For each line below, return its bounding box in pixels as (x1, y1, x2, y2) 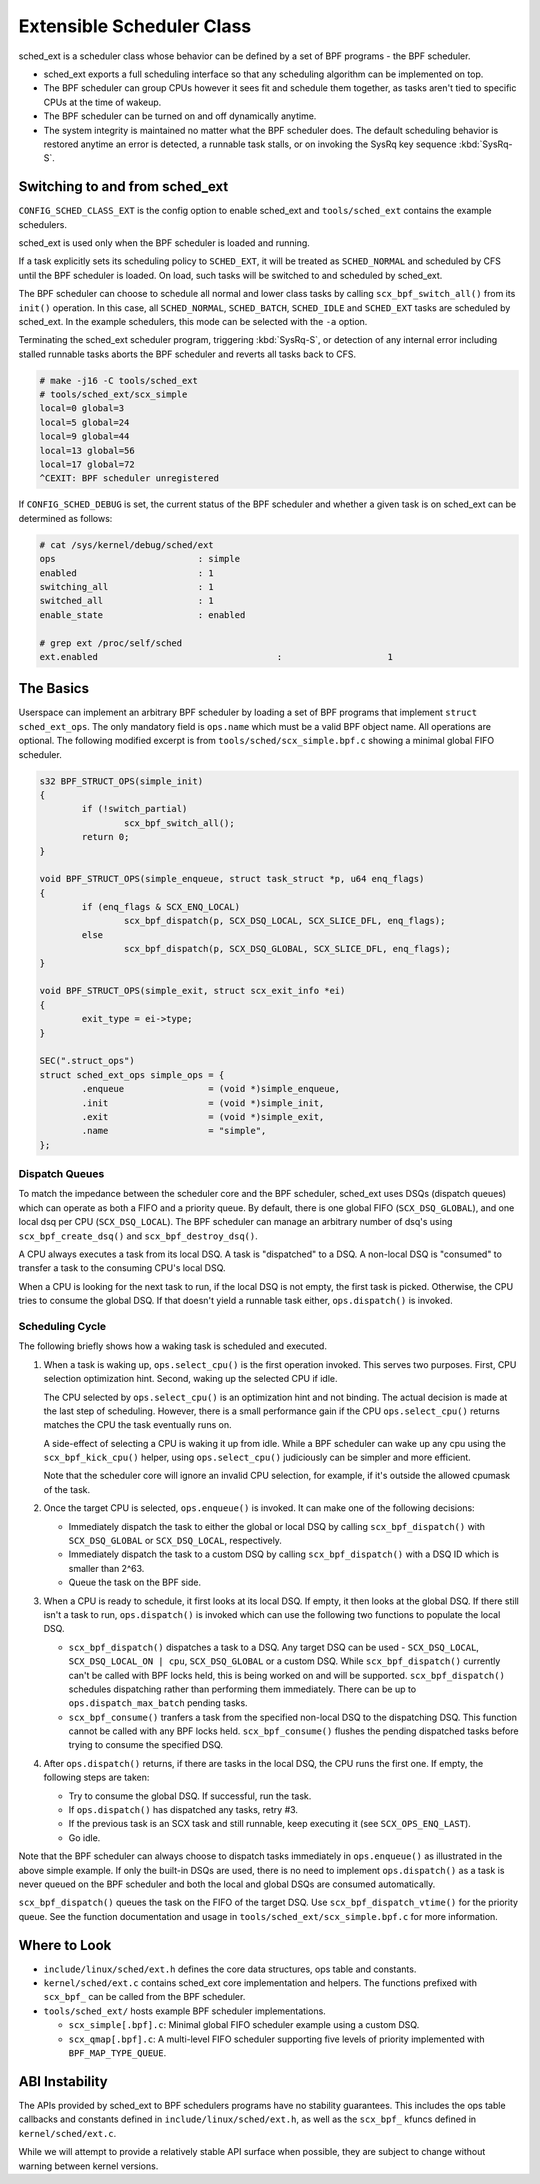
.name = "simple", (81, 1125, 267, 1137)
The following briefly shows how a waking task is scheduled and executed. (18, 1340, 327, 1352)
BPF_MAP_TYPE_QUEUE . (68, 2047, 167, 2059)
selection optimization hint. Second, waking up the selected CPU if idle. (43, 1373, 339, 1385)
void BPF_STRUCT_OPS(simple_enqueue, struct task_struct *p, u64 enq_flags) (39, 873, 425, 885)
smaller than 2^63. (68, 1562, 145, 1574)
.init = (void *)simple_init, (81, 1097, 325, 1109)
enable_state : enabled (39, 609, 246, 620)
